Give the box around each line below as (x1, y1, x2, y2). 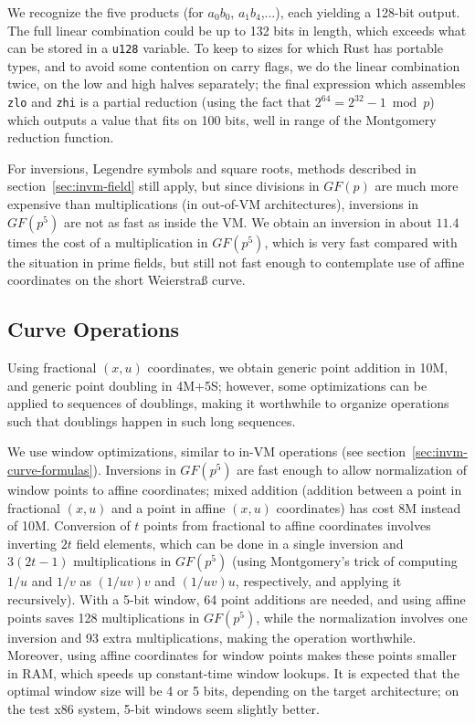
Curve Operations (7, 315, 180, 343)
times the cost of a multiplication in (7, 232, 208, 251)
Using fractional (7, 358, 97, 377)
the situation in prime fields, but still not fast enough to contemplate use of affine (7, 252, 465, 271)
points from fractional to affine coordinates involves (143, 516, 431, 535)
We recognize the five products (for (7, 3, 204, 21)
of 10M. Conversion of (7, 516, 131, 535)
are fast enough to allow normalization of (237, 460, 468, 479)
